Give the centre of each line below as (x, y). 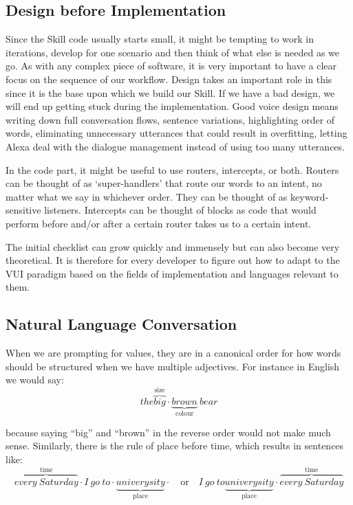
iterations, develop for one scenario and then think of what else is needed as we (173, 52)
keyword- (310, 196)
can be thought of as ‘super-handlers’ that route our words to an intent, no (164, 183)
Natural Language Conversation (121, 324)
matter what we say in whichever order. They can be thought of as (147, 196)
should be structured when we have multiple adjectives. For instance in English (173, 366)
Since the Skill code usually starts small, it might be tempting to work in (160, 39)
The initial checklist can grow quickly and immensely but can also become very (173, 246)
